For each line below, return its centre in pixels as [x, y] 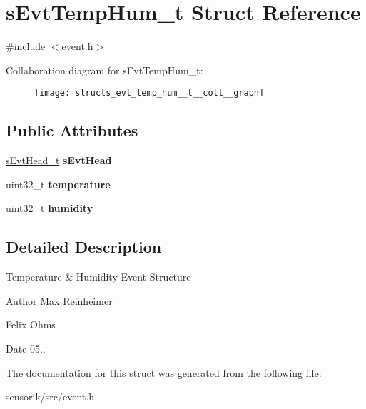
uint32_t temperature [58, 184]
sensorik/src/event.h [50, 397]
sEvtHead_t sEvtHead [59, 160]
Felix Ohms [31, 324]
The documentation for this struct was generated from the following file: [164, 372]
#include [26, 46]
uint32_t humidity [50, 208]
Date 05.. [26, 348]
